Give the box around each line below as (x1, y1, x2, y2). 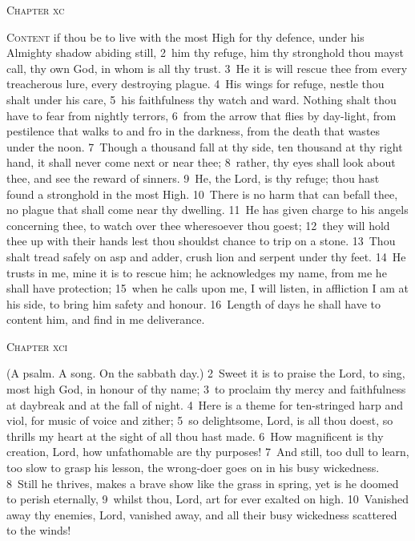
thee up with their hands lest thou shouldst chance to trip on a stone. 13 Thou (6, 232, 396, 249)
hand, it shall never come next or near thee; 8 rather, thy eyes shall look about (6, 154, 396, 171)
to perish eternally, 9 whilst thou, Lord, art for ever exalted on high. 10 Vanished (6, 491, 409, 507)
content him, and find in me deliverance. (6, 311, 205, 328)
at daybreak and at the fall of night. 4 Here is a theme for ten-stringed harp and (6, 396, 404, 413)
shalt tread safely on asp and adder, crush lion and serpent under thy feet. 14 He (6, 248, 406, 264)
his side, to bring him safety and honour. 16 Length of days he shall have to (6, 295, 381, 312)
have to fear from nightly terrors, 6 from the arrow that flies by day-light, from (6, 107, 397, 123)
